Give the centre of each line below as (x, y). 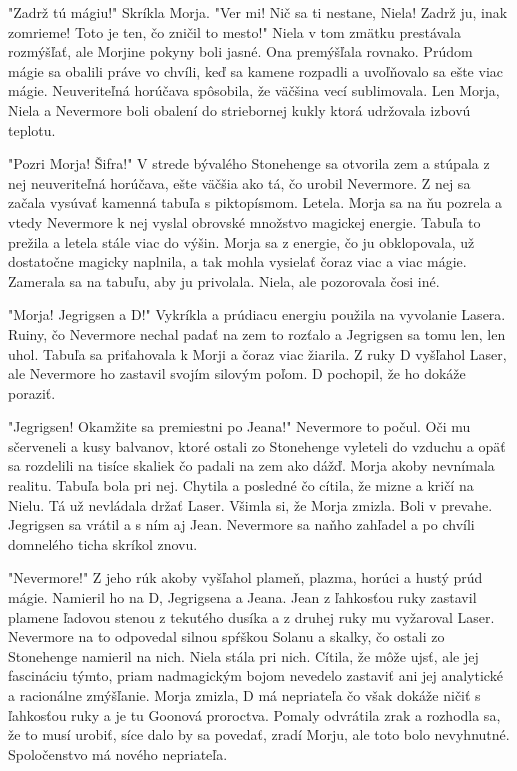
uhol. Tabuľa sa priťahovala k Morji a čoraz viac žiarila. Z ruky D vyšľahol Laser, (257, 353)
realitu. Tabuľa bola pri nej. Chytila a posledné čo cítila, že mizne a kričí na (241, 485)
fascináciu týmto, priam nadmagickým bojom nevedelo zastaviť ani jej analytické (255, 675)
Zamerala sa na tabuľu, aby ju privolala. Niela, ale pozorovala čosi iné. (224, 280)
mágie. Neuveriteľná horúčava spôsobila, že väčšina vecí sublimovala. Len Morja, (254, 90)
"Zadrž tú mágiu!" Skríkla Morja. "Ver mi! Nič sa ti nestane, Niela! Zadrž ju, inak (258, 12)
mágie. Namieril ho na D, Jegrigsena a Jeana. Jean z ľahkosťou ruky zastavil (242, 597)
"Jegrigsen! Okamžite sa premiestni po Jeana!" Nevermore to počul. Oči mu (239, 426)
